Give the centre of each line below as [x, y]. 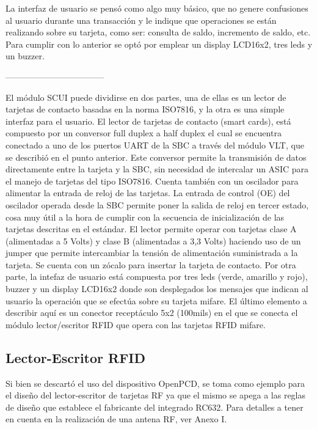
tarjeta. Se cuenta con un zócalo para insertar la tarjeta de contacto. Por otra [151, 264]
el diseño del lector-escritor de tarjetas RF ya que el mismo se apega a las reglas [156, 395]
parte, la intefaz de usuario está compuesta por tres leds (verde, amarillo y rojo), [157, 277]
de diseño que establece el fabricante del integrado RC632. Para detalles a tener [155, 407]
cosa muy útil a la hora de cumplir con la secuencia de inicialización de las [145, 217]
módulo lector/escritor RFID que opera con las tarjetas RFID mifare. [136, 324]
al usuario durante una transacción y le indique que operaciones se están [141, 20]
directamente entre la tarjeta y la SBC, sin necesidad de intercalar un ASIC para [157, 169]
